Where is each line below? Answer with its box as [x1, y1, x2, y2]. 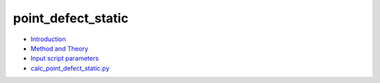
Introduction [30, 35, 66, 43]
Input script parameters [30, 54, 99, 63]
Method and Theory [30, 44, 89, 52]
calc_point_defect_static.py [30, 63, 110, 73]
